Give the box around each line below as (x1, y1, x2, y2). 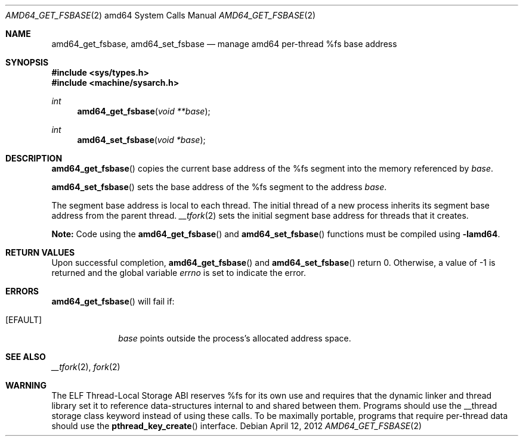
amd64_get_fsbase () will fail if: (51, 296, 175, 306)
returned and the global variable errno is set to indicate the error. (51, 268, 307, 278)
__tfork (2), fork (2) (51, 362, 120, 372)
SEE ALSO (5, 352, 46, 362)
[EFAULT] (5, 315, 42, 325)
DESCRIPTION (5, 153, 63, 163)
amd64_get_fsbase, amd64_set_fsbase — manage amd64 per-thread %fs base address (51, 39, 397, 49)
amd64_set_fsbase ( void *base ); (77, 135, 206, 145)
